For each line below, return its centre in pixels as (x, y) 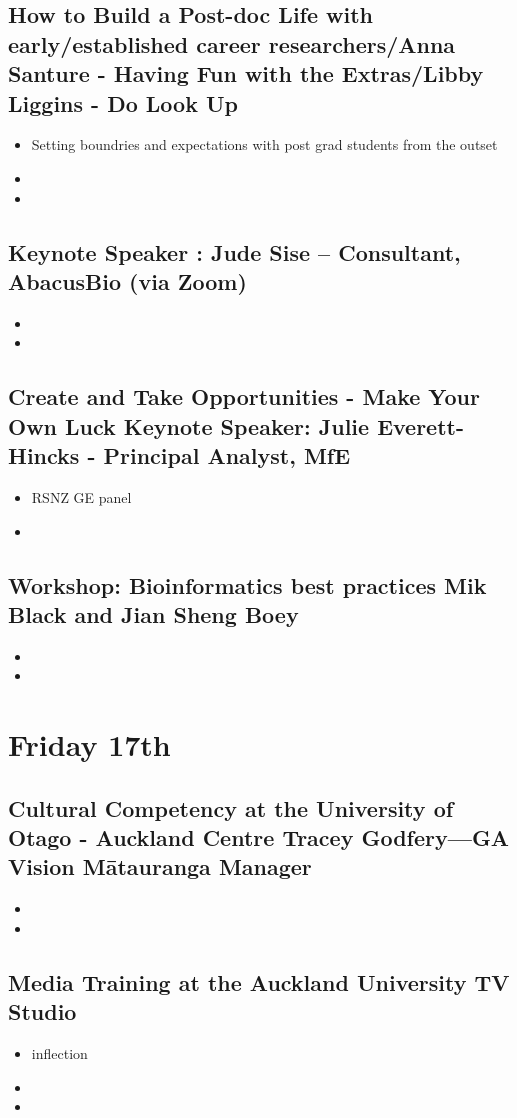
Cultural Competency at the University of (231, 807)
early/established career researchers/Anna (232, 43)
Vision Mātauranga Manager (160, 866)
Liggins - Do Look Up (123, 102)
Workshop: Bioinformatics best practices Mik (247, 584)
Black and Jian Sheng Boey (153, 613)
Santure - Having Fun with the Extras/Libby (246, 73)
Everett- (420, 425)
